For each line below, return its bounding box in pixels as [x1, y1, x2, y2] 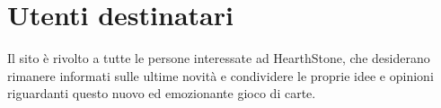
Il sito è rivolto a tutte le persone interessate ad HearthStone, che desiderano [7, 49, 430, 67]
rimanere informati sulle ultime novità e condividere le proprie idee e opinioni [7, 66, 434, 85]
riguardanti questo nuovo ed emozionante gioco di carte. [7, 84, 316, 103]
